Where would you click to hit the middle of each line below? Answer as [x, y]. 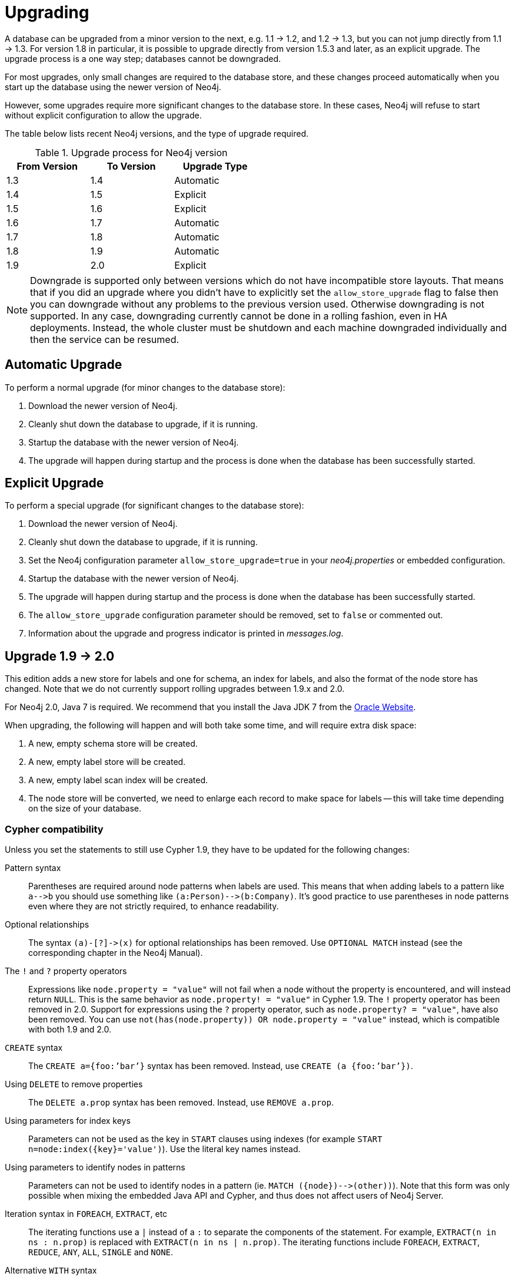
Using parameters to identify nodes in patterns [95, 1167]
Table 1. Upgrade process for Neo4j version [131, 152]
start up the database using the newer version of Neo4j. [113, 87]
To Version [131, 166]
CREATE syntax [34, 1048]
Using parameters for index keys [68, 1121]
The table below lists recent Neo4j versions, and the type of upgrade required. [157, 133]
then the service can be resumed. [105, 339]
